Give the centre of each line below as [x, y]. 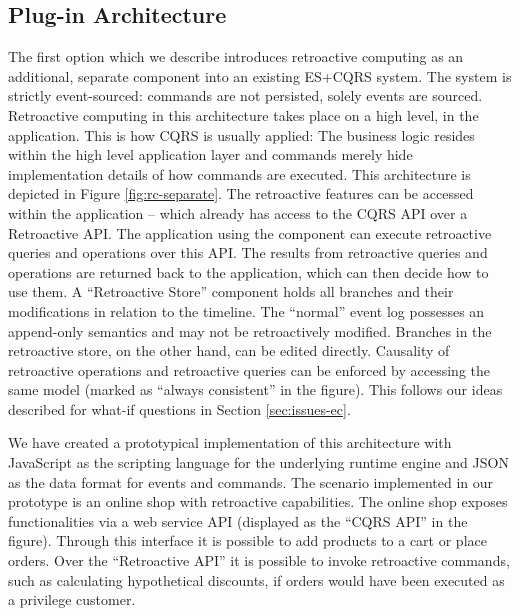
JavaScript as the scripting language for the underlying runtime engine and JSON [258, 462]
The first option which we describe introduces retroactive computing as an [236, 56]
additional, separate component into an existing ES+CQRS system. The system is [260, 75]
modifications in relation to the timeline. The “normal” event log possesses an [246, 310]
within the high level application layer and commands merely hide [210, 154]
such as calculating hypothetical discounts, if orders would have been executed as [256, 579]
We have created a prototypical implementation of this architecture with [230, 442]
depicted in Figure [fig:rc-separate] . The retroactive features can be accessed [241, 193]
